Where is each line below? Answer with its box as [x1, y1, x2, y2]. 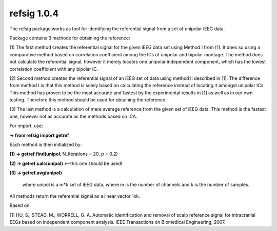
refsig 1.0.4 [9, 8, 59, 19]
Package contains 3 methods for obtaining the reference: [9, 35, 130, 41]
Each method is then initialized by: [9, 141, 82, 148]
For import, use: [9, 123, 43, 129]
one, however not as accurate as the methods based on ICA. [9, 113, 137, 119]
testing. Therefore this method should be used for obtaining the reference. [9, 97, 167, 103]
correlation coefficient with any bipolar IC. [9, 66, 98, 72]
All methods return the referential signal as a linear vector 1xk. [9, 193, 141, 199]
